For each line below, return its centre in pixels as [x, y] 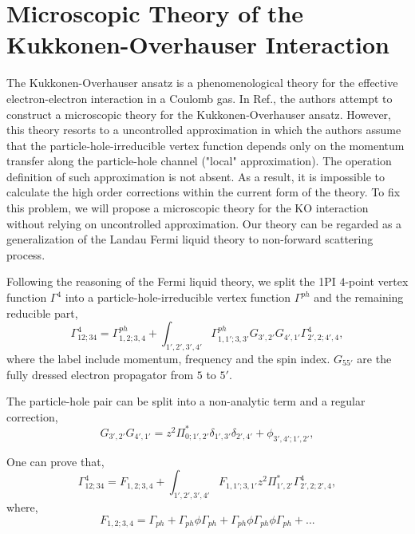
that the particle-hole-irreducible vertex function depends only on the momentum [206, 145]
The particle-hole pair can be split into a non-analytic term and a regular [186, 401]
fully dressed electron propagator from [100, 374]
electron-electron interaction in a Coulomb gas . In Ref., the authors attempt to [200, 98]
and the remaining [359, 297]
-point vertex [377, 281]
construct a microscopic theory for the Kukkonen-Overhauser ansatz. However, [199, 114]
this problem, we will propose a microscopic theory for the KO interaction [188, 208]
